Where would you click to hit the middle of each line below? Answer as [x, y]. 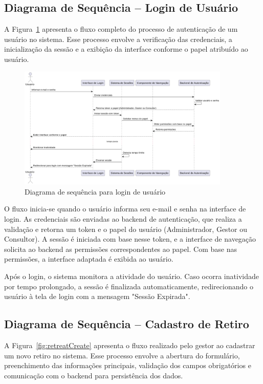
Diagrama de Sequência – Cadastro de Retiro [127, 324]
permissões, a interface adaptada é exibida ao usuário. [89, 259]
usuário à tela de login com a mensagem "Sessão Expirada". [97, 296]
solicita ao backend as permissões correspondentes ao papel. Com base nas [120, 249]
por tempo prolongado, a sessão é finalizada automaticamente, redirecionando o [129, 286]
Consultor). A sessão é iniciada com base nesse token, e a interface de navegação [130, 239]
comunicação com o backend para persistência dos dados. [94, 375]
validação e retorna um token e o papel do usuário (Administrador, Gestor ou [126, 229]
